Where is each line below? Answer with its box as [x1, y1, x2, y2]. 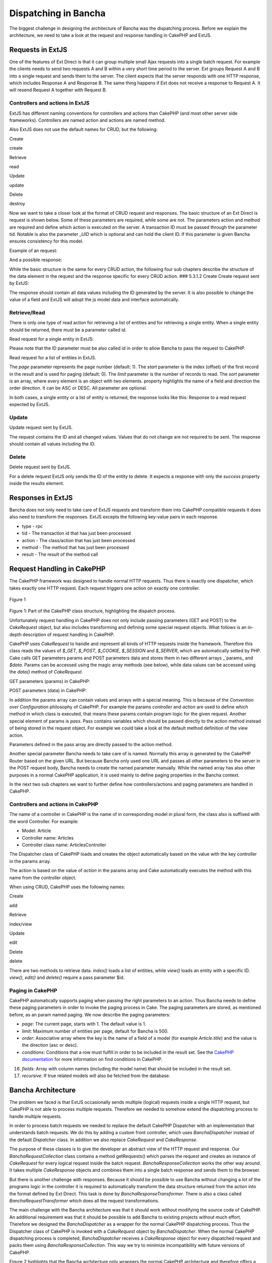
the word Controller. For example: [9, 818, 79, 824]
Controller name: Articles [22, 835, 74, 841]
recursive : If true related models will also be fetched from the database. [22, 1073, 171, 1079]
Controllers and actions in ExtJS [9, 100, 90, 107]
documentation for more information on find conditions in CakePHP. [22, 1056, 163, 1062]
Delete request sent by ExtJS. [9, 464, 71, 470]
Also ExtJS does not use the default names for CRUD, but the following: [9, 126, 158, 132]
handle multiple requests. [9, 1113, 62, 1119]
